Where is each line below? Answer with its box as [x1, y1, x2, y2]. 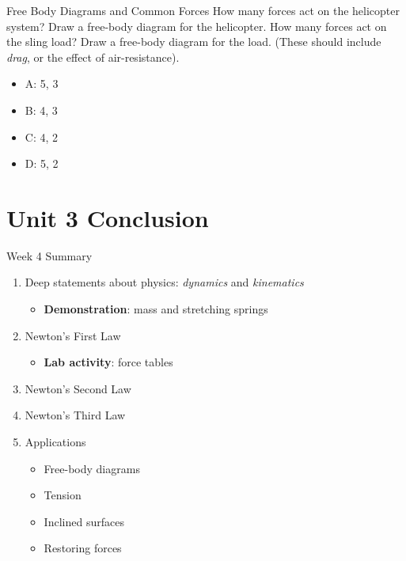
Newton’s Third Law [25, 407, 126, 423]
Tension [44, 487, 82, 503]
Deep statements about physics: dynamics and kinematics [25, 274, 304, 290]
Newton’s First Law [25, 327, 121, 343]
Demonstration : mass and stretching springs [44, 301, 268, 317]
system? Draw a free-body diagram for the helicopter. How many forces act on [6, 17, 387, 34]
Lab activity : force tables [44, 354, 173, 370]
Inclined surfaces [44, 513, 124, 529]
